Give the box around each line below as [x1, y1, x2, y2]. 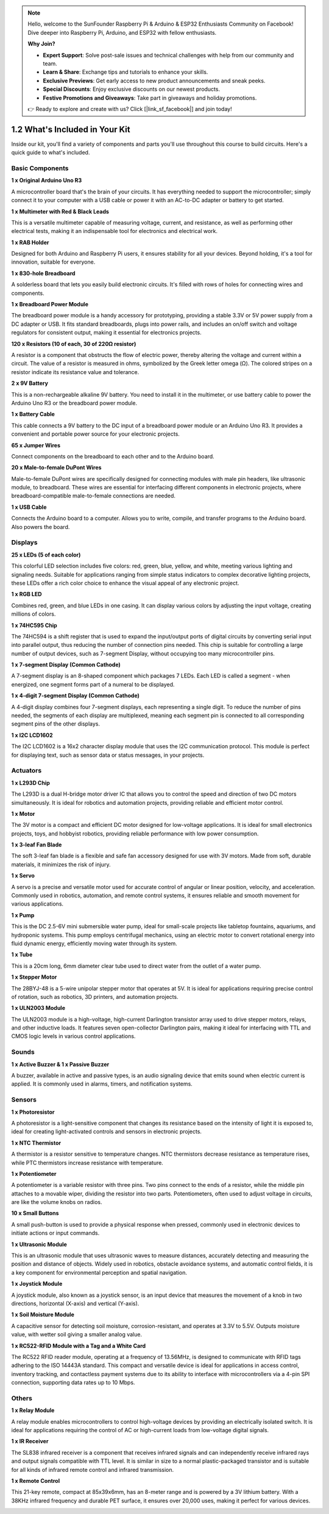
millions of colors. [11, 610, 56, 618]
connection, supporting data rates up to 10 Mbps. [11, 1379, 135, 1386]
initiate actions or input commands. [11, 1230, 100, 1237]
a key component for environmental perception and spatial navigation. [11, 1269, 187, 1276]
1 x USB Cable [11, 503, 47, 511]
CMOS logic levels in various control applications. [11, 1033, 136, 1040]
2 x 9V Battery [11, 380, 49, 387]
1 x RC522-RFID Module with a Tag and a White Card [11, 1342, 146, 1349]
